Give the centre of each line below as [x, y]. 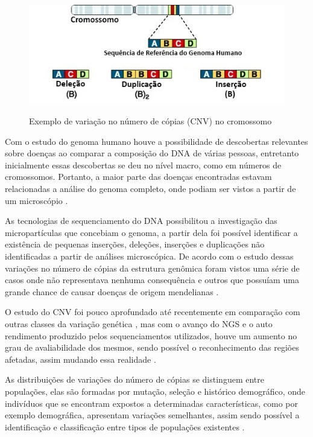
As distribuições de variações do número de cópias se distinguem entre [134, 379]
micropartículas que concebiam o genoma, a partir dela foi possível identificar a [151, 232]
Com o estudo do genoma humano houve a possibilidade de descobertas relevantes [156, 141]
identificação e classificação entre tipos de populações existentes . [125, 426]
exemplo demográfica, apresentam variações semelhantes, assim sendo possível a [152, 415]
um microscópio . [36, 200]
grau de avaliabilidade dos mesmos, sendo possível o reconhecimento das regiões [152, 347]
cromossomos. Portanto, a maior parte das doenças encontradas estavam [138, 177]
